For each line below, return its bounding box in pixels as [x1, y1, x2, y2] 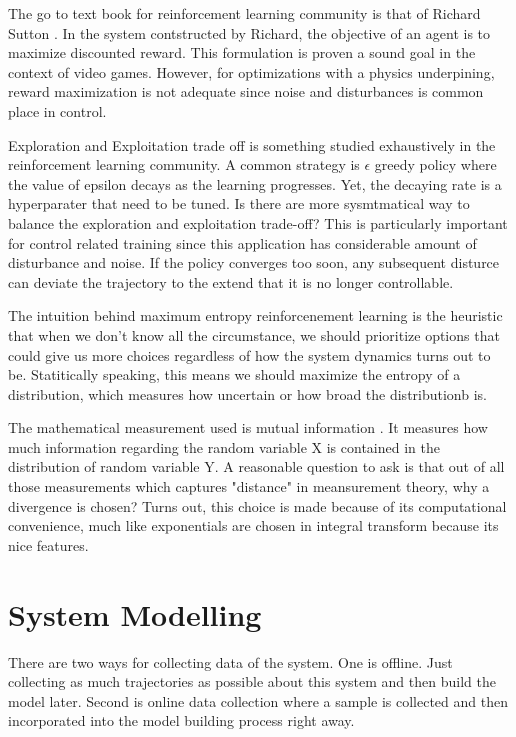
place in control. [8, 100, 107, 121]
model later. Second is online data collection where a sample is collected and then [8, 690, 508, 711]
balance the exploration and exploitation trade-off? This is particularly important [8, 212, 508, 233]
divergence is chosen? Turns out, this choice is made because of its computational [8, 495, 507, 516]
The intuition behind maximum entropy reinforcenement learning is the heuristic [8, 305, 503, 326]
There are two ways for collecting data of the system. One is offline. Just [8, 651, 453, 672]
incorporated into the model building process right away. [8, 710, 355, 731]
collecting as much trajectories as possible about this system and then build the [8, 671, 496, 692]
